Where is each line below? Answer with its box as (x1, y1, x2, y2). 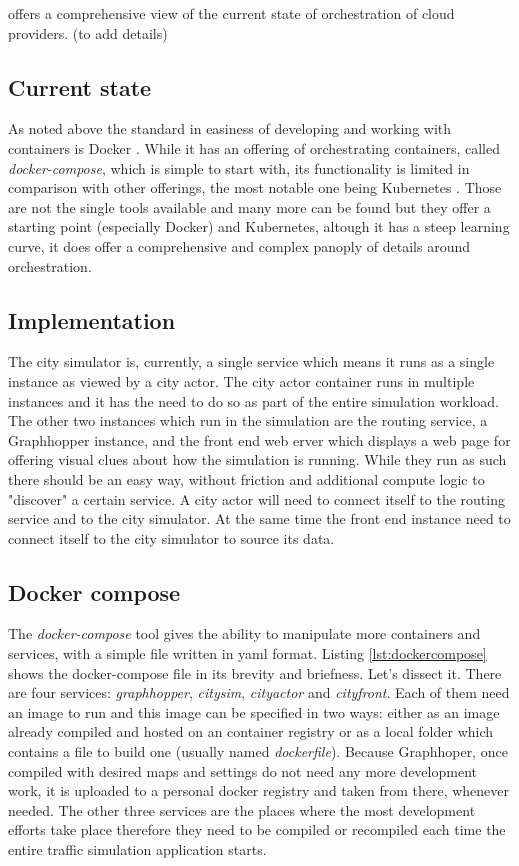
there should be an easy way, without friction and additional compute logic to (8, 468, 485, 489)
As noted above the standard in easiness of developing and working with (8, 118, 452, 139)
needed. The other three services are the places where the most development (8, 799, 476, 820)
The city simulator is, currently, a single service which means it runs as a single (8, 351, 495, 372)
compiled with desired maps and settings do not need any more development (8, 760, 477, 781)
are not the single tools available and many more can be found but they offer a (8, 196, 491, 217)
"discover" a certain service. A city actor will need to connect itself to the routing (8, 488, 505, 509)
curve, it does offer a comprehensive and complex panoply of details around (8, 235, 470, 256)
